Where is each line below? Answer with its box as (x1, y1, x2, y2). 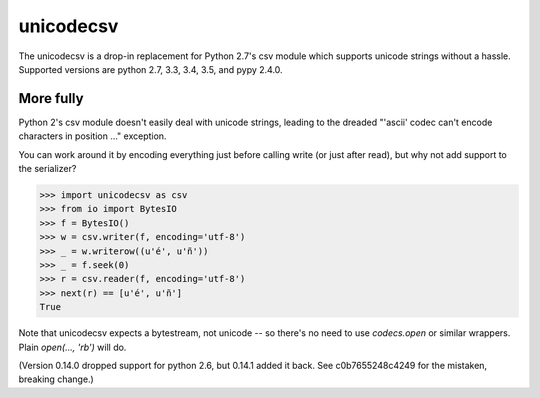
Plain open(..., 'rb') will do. (18, 341, 127, 353)
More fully (18, 90, 84, 107)
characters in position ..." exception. (18, 130, 167, 142)
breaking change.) (18, 373, 94, 385)
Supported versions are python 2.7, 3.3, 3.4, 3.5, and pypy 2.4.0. (18, 63, 284, 75)
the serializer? (18, 163, 77, 175)
